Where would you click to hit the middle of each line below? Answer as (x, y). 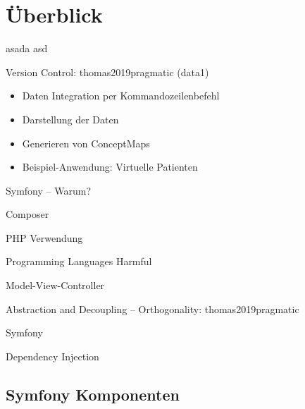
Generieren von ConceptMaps (86, 143)
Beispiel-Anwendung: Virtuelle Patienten (110, 167)
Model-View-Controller (55, 285)
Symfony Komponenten (93, 394)
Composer (27, 214)
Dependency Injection (52, 356)
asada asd (27, 48)
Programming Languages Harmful (79, 261)
